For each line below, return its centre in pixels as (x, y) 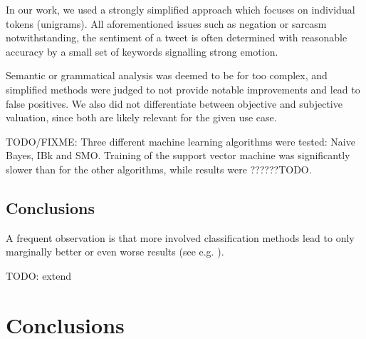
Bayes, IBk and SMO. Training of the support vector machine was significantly (178, 155)
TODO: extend (38, 275)
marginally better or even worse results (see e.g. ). (115, 252)
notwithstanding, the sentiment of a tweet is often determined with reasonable (177, 37)
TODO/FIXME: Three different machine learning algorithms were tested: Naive (181, 141)
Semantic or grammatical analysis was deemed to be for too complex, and (167, 75)
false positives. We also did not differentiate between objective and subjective (174, 103)
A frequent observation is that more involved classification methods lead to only (180, 237)
